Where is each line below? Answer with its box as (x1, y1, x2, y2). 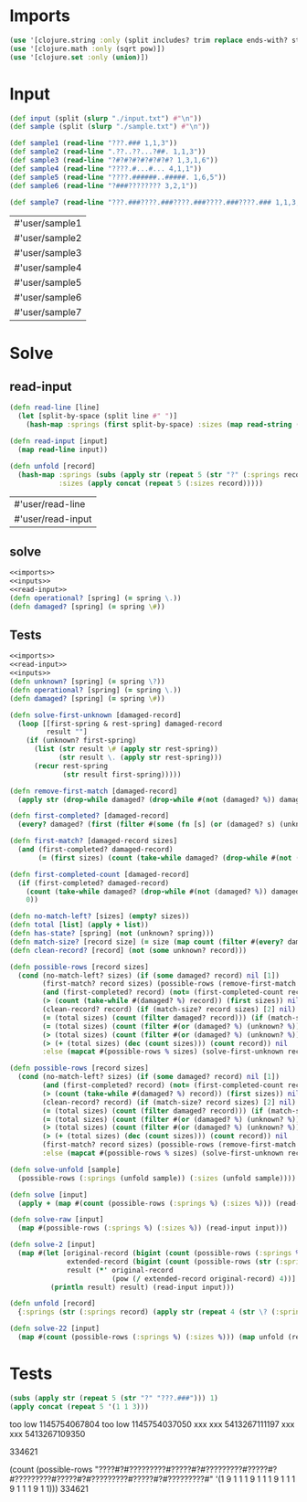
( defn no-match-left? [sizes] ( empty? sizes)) (9, 912, 190, 921)
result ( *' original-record (67, 1265, 174, 1275)
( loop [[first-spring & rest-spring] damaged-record (17, 719, 223, 728)
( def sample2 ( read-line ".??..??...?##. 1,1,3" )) (9, 147, 206, 156)
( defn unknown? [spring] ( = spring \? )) (9, 677, 166, 686)
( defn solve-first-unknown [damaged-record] (9, 710, 182, 720)
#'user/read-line (14, 498, 86, 511)
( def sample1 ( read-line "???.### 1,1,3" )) (9, 139, 178, 148)
